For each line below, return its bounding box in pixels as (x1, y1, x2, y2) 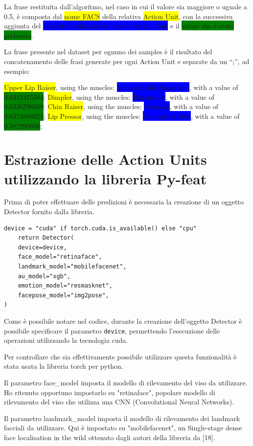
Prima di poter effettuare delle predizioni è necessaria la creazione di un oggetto (4, 197, 244, 207)
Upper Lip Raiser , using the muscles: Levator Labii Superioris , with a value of (4, 82, 238, 92)
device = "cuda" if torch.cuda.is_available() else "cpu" (4, 224, 197, 232)
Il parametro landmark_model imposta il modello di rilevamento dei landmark (4, 413, 240, 423)
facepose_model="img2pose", (18, 291, 109, 299)
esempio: (4, 66, 30, 76)
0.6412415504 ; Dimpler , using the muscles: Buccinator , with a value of (4, 91, 214, 102)
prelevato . (4, 30, 33, 40)
